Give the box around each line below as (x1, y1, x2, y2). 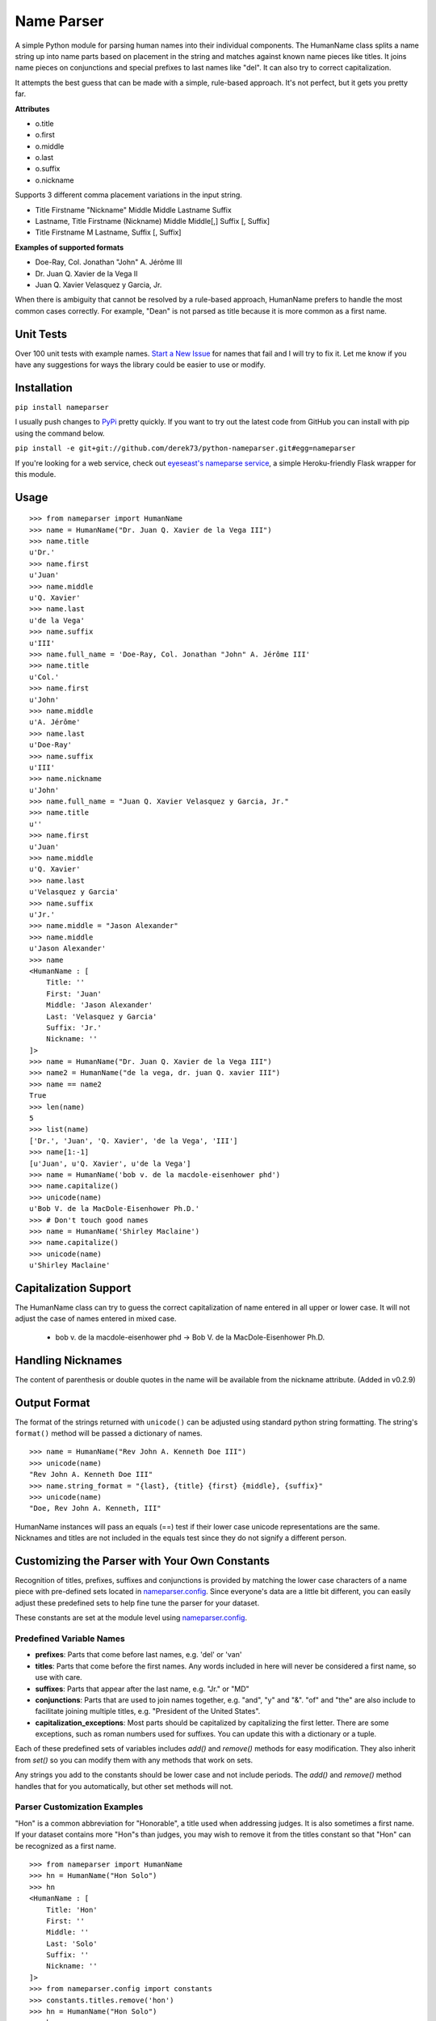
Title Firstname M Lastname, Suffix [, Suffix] (35, 227, 182, 238)
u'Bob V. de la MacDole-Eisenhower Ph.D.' (29, 1205, 200, 1213)
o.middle (35, 141, 65, 151)
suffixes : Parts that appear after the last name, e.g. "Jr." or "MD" (35, 1684, 249, 1694)
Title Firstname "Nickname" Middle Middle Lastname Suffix (35, 205, 232, 214)
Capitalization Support (15, 1281, 132, 1295)
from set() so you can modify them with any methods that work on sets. (15, 1755, 254, 1765)
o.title (35, 118, 54, 129)
